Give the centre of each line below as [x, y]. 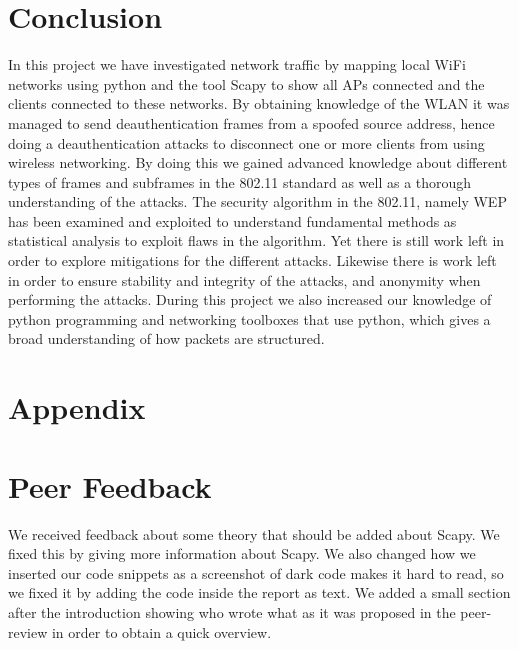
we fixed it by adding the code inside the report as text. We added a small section [259, 592]
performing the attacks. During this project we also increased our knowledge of [250, 299]
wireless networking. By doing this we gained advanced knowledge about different [258, 162]
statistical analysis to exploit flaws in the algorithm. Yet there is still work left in [256, 240]
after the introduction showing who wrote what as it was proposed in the [232, 611]
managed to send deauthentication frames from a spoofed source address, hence [251, 122]
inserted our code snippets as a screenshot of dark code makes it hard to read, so [256, 572]
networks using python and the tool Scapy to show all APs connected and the [246, 83]
